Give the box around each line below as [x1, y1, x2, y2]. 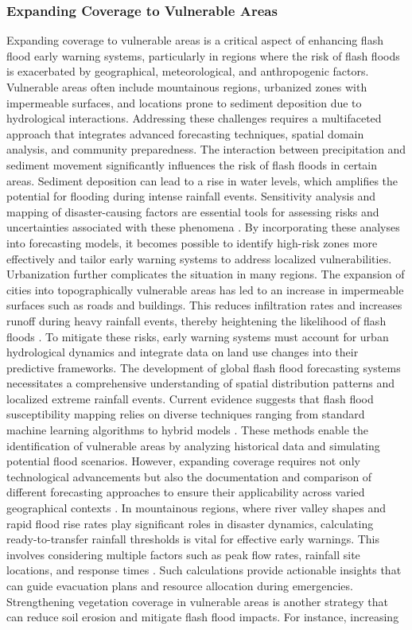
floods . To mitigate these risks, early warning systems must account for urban [6, 328, 389, 344]
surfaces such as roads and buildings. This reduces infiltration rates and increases [6, 297, 402, 313]
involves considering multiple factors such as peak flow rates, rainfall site [6, 546, 360, 562]
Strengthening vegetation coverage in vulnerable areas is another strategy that [6, 593, 388, 609]
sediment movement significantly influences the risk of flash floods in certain [6, 156, 378, 173]
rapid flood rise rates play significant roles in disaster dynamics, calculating [6, 515, 374, 531]
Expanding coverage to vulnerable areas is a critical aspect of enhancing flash [6, 32, 383, 49]
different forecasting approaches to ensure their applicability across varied [6, 484, 365, 500]
